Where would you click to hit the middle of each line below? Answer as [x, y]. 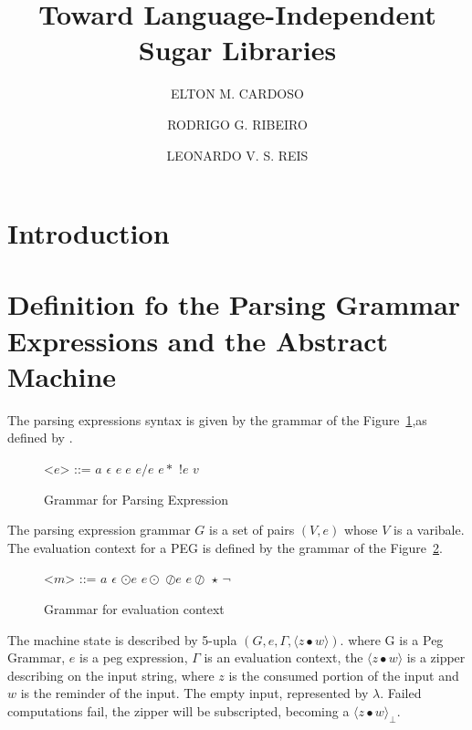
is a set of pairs [252, 530]
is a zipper [436, 657]
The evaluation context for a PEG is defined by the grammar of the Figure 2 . [225, 547]
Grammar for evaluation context [134, 608]
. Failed [401, 693]
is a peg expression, [134, 657]
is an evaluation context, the [283, 657]
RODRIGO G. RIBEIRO [237, 124]
